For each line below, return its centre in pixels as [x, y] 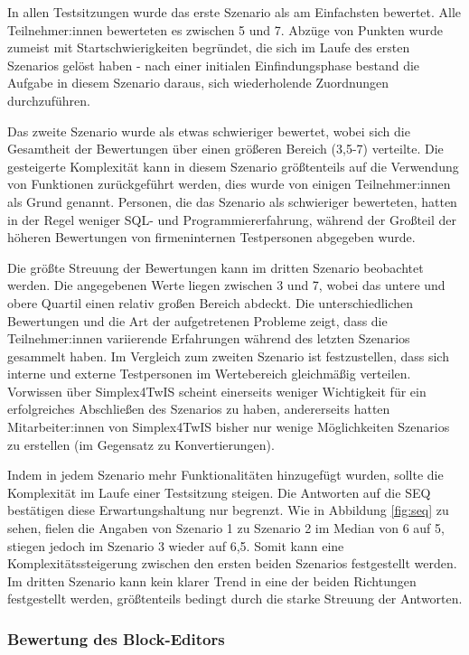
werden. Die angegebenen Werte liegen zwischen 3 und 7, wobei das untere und [226, 285]
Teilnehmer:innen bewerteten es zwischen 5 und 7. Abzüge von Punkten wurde [225, 29]
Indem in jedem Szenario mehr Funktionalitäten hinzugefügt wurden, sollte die [225, 475]
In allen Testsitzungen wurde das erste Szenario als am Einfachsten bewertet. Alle [234, 12]
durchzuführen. [49, 100]
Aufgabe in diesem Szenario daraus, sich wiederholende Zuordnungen [198, 83]
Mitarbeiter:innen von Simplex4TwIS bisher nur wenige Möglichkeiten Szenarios [229, 427]
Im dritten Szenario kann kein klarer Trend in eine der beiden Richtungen [212, 580]
